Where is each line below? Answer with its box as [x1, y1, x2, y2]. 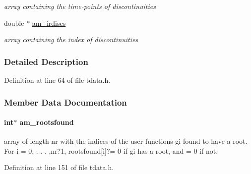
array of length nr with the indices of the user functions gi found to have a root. [4, 136, 248, 146]
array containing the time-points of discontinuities [4, 1, 156, 11]
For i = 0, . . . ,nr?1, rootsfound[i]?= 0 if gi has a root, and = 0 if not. [4, 145, 218, 156]
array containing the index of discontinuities [4, 34, 138, 45]
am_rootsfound [19, 117, 74, 127]
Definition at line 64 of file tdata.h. [4, 75, 111, 85]
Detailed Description [4, 55, 88, 67]
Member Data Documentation [4, 96, 127, 108]
